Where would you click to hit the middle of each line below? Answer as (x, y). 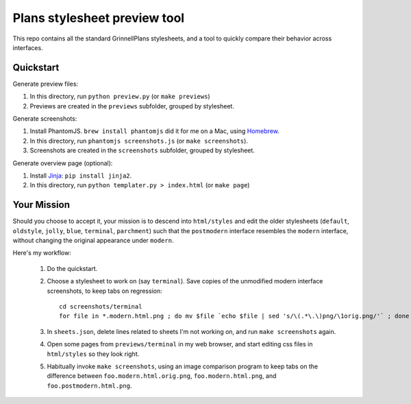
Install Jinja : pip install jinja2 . (81, 176)
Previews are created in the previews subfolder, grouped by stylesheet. (132, 106)
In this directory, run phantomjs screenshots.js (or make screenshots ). (139, 141)
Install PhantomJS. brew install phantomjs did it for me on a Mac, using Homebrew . (155, 131)
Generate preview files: (46, 84)
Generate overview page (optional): (63, 163)
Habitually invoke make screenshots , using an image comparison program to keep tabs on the (183, 366)
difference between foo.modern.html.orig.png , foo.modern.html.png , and (162, 376)
